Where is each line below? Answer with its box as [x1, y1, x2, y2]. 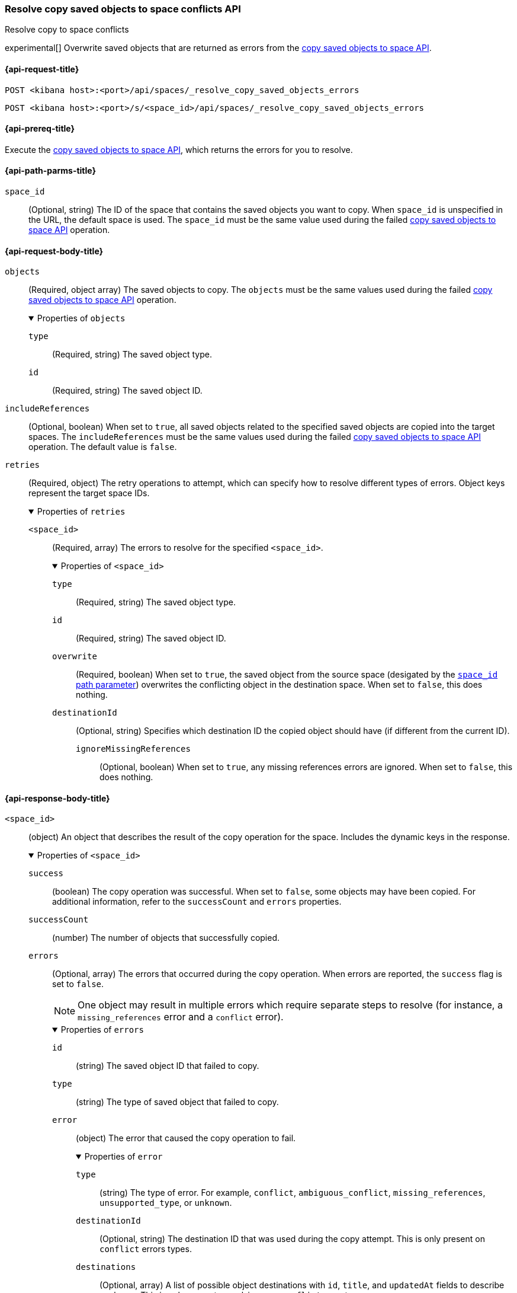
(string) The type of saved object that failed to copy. [76, 1097, 279, 1107]
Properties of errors [60, 1024, 144, 1035]
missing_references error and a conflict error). [78, 1011, 284, 1023]
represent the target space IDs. [28, 488, 150, 499]
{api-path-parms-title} [5, 165, 97, 176]
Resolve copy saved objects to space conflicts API [5, 3, 241, 15]
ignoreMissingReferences [76, 744, 191, 754]
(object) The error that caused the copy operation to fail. [76, 1133, 296, 1144]
